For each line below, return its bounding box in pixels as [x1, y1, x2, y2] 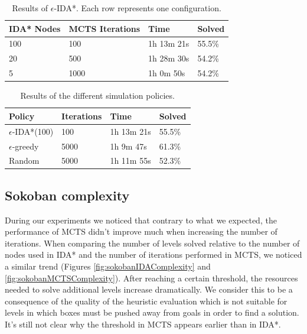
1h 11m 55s [110, 154, 151, 167]
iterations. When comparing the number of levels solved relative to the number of [5, 236, 300, 249]
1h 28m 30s [148, 52, 190, 64]
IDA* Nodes [9, 22, 61, 34]
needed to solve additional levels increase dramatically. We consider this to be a [5, 283, 293, 296]
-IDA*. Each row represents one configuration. [54, 2, 221, 14]
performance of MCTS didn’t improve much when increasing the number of [5, 225, 277, 238]
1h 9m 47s [110, 140, 147, 152]
